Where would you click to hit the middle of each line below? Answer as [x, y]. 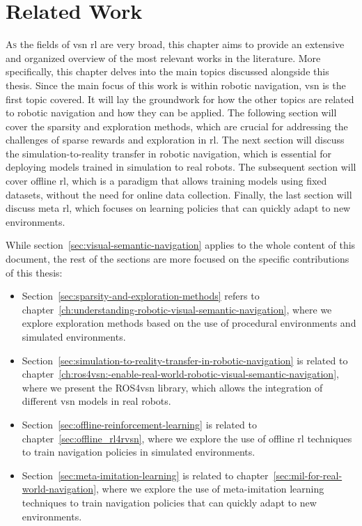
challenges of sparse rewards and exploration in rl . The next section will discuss [175, 140]
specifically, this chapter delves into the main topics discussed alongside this [167, 71]
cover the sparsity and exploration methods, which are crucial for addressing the [177, 126]
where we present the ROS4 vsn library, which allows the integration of [172, 387]
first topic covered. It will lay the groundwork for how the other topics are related [180, 99]
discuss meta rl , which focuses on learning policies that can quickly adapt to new [178, 208]
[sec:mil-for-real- [308, 475]
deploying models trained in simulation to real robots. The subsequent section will [181, 167]
